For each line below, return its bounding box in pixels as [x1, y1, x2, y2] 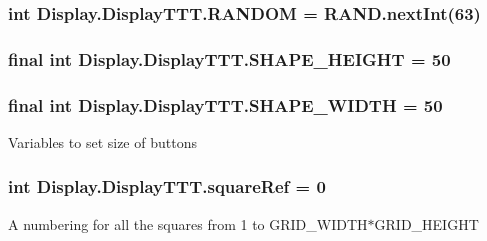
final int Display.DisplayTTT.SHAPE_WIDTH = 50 [8, 92, 443, 117]
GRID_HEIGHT [374, 213, 479, 234]
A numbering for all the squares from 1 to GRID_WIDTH [8, 213, 368, 234]
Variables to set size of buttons [8, 131, 197, 152]
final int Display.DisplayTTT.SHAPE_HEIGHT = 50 [8, 46, 451, 71]
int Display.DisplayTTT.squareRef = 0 [8, 174, 326, 199]
